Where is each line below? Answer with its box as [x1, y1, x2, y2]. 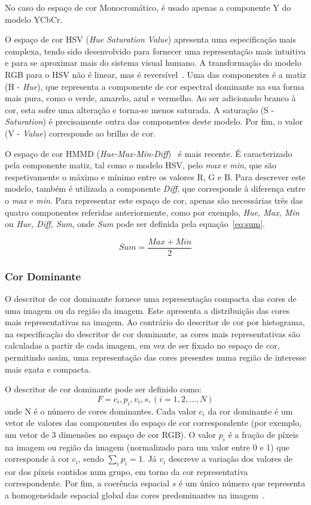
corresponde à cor [5, 452, 69, 465]
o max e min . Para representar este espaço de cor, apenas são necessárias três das [5, 193, 303, 206]
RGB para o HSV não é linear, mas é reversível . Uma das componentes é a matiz [5, 68, 306, 80]
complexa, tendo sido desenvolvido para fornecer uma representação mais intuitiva [5, 44, 306, 57]
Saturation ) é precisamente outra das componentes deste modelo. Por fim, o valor [5, 115, 303, 128]
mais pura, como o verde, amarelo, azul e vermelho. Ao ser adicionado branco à [5, 92, 296, 104]
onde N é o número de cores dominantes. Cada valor [5, 404, 196, 417]
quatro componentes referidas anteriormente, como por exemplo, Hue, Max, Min [5, 205, 300, 218]
